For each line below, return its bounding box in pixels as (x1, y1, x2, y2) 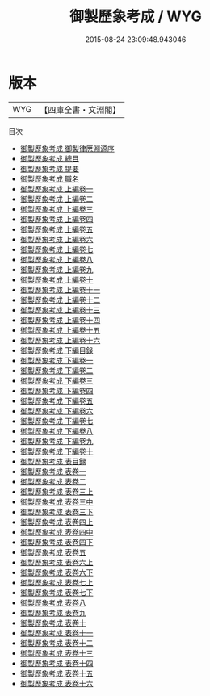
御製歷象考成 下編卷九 (19, 436, 94, 446)
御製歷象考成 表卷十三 (19, 648, 94, 658)
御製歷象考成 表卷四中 (19, 526, 94, 537)
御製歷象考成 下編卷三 (19, 375, 94, 385)
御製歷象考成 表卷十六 (19, 678, 94, 688)
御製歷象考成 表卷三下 (19, 506, 94, 517)
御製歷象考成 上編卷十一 (19, 284, 101, 295)
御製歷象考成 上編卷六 (19, 234, 94, 244)
